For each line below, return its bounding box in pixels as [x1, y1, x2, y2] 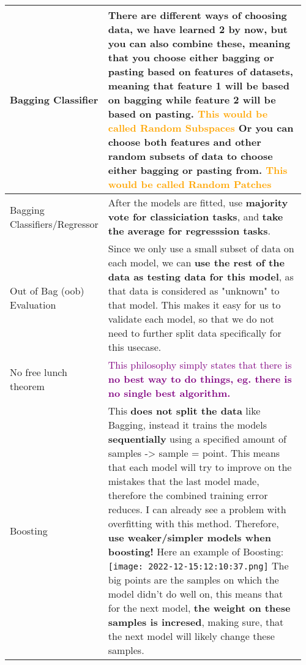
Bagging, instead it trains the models [108, 418, 267, 432]
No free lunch [10, 364, 67, 379]
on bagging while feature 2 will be [108, 92, 276, 107]
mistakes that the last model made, [108, 474, 259, 488]
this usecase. [108, 340, 162, 354]
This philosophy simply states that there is [108, 358, 292, 372]
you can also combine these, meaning [108, 36, 291, 50]
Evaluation [10, 298, 56, 312]
